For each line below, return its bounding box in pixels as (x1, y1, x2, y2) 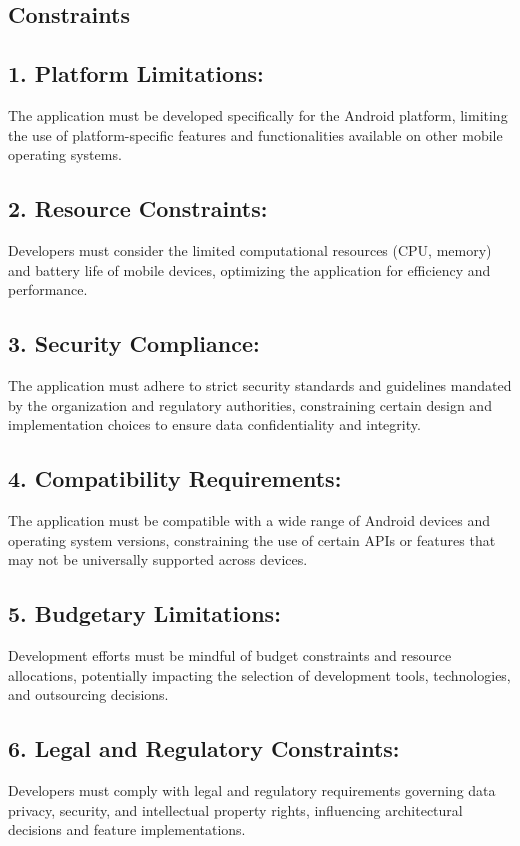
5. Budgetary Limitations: (8, 598, 281, 629)
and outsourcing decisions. (8, 684, 169, 705)
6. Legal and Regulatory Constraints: (8, 733, 400, 764)
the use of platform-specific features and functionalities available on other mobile (8, 124, 503, 145)
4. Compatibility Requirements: (8, 463, 342, 494)
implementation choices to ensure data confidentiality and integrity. (8, 414, 421, 435)
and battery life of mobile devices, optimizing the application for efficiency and (8, 259, 491, 280)
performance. (8, 279, 88, 300)
